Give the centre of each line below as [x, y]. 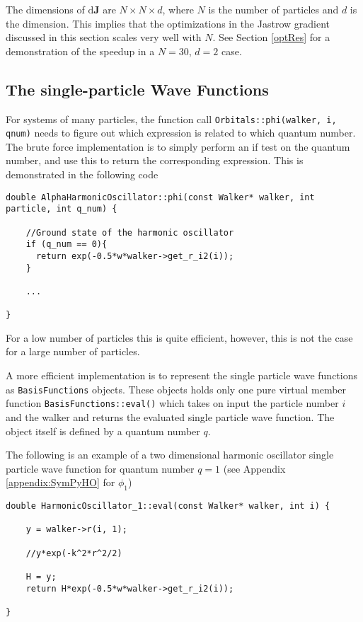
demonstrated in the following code [82, 174]
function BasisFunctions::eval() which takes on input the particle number [172, 403]
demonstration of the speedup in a [80, 51]
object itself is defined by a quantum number [103, 431]
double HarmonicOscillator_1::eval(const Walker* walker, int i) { [168, 506]
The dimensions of [45, 9]
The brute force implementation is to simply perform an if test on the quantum [178, 146]
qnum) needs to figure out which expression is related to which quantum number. [181, 133]
